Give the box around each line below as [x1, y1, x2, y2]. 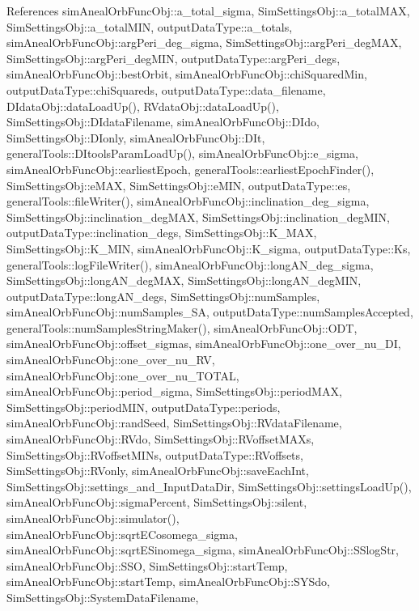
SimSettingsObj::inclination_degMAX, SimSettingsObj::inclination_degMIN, [6, 208, 390, 225]
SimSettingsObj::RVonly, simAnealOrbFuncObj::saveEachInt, [6, 462, 309, 479]
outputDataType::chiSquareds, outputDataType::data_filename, [6, 81, 326, 98]
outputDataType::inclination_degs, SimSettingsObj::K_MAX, [6, 224, 317, 241]
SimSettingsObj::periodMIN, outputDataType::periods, [6, 398, 281, 415]
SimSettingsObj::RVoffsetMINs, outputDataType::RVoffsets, [6, 446, 303, 463]
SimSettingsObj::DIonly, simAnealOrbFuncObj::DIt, [6, 129, 265, 146]
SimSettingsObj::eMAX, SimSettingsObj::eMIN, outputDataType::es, [6, 176, 351, 193]
